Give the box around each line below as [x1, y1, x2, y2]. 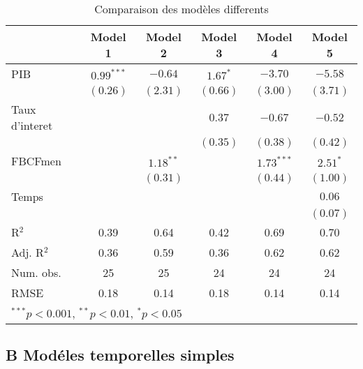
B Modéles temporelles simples [6, 344, 235, 366]
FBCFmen [11, 153, 61, 169]
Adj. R [11, 244, 44, 260]
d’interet [11, 117, 53, 133]
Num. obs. [11, 264, 61, 280]
